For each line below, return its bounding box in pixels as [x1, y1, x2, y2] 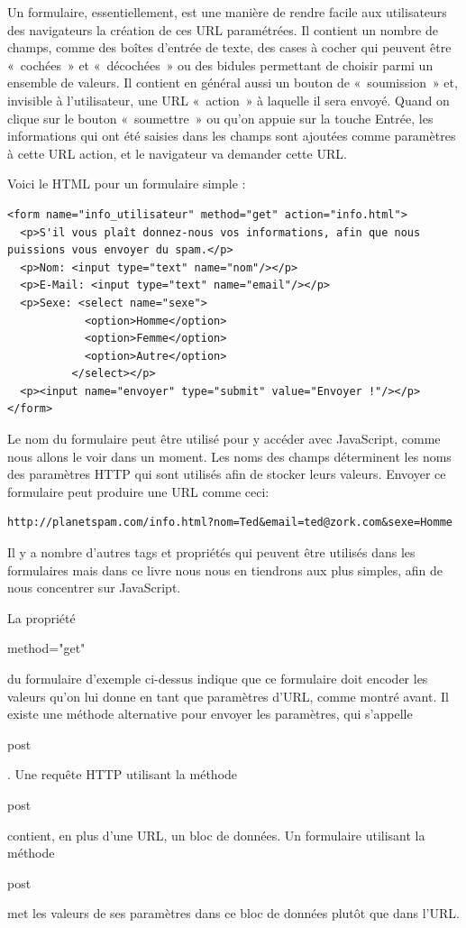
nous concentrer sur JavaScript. [7, 578, 181, 597]
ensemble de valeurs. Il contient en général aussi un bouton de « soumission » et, [7, 73, 458, 92]
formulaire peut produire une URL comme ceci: [7, 482, 270, 501]
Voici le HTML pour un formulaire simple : [7, 174, 246, 193]
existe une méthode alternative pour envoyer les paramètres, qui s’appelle [7, 704, 413, 723]
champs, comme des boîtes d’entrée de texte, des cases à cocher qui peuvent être [7, 38, 452, 57]
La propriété [7, 608, 76, 627]
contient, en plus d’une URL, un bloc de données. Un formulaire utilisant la [7, 825, 425, 844]
